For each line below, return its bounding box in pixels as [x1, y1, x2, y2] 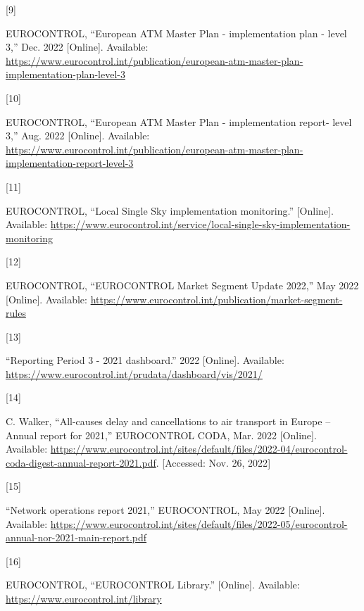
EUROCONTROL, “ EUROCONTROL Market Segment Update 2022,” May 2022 [6, 277, 359, 292]
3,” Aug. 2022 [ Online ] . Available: [6, 128, 150, 143]
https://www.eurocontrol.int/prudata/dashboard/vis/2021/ [6, 366, 263, 381]
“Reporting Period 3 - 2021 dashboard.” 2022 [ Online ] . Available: [6, 353, 284, 367]
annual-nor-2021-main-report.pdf [6, 530, 147, 545]
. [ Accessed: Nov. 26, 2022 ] [156, 455, 271, 470]
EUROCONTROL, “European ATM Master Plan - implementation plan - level [6, 25, 347, 40]
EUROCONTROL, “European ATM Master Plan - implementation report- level [6, 114, 352, 129]
